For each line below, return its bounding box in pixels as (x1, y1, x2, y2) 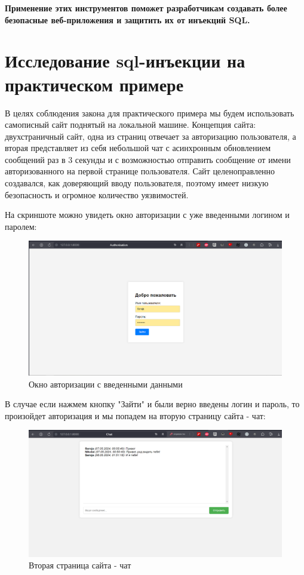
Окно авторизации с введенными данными (29, 377, 183, 390)
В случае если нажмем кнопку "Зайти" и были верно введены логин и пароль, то (5, 398, 300, 410)
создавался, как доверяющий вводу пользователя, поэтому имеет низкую (5, 177, 269, 189)
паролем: (5, 220, 37, 232)
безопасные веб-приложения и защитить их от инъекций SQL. (5, 13, 250, 26)
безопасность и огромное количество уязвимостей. (5, 188, 189, 201)
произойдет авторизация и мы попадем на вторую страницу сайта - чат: (5, 409, 266, 422)
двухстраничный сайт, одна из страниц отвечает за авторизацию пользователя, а (5, 130, 296, 142)
